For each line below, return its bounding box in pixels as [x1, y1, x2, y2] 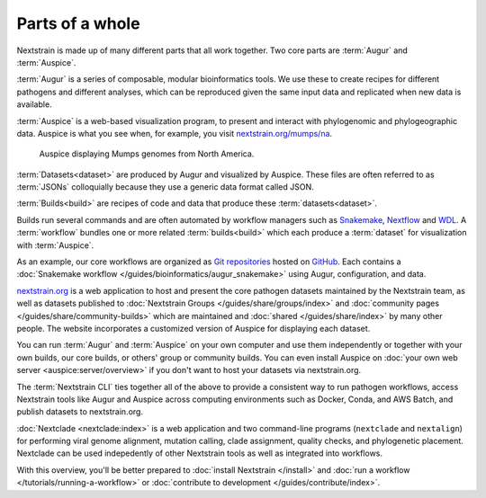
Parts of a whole [16, 13, 140, 33]
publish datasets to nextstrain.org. [16, 406, 144, 417]
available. [16, 99, 53, 110]
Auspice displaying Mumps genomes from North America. [39, 148, 255, 159]
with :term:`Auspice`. [16, 239, 94, 251]
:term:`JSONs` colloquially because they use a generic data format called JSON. [16, 182, 314, 192]
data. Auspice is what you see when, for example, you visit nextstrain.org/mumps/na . [16, 128, 333, 138]
